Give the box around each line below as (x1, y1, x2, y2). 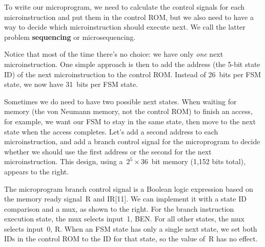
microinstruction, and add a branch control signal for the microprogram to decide (4, 136, 260, 147)
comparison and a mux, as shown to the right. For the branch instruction (4, 203, 234, 214)
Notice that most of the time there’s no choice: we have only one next (4, 49, 223, 59)
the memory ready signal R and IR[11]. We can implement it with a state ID (4, 193, 247, 204)
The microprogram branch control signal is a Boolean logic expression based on (4, 183, 253, 194)
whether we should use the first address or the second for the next (4, 146, 212, 156)
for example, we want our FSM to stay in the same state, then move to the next (4, 116, 256, 126)
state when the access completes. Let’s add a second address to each (4, 126, 218, 137)
